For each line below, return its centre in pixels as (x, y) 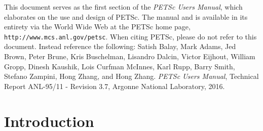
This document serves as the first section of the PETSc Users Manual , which (123, 7)
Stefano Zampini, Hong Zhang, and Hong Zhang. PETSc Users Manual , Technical (131, 76)
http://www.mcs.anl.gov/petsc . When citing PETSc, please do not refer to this (130, 36)
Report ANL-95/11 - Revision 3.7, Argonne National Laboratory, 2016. (115, 86)
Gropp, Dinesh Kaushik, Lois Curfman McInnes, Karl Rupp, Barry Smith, (120, 66)
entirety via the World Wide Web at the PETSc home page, (97, 27)
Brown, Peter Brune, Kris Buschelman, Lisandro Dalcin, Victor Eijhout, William (130, 56)
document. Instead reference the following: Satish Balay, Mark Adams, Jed (120, 46)
